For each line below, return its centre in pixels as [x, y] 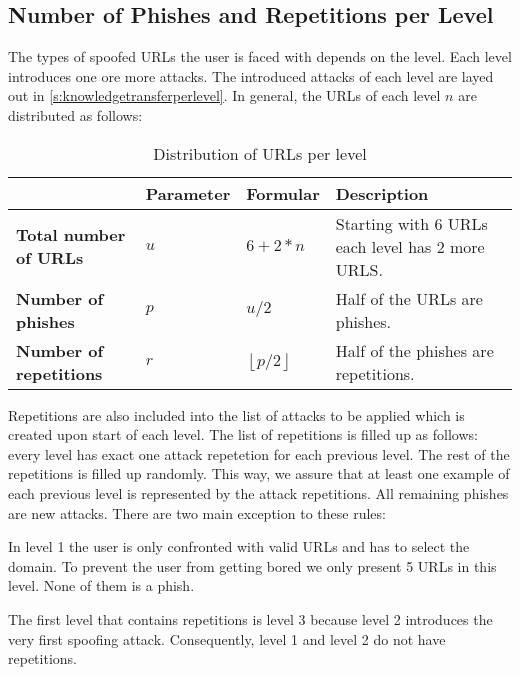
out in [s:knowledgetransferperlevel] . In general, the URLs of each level [224, 95]
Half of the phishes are [414, 350]
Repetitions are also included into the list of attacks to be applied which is [236, 414]
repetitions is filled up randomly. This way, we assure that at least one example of [259, 473]
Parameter [188, 193]
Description [382, 193]
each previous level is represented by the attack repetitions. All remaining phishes [258, 492]
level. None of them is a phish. [101, 585]
